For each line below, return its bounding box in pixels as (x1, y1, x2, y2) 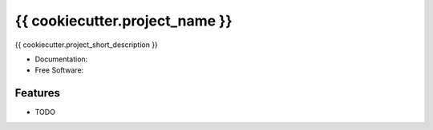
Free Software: (34, 65, 84, 75)
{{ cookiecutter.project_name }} (14, 12, 233, 30)
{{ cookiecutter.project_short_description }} (14, 40, 158, 49)
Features (14, 86, 60, 100)
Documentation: (34, 54, 88, 64)
